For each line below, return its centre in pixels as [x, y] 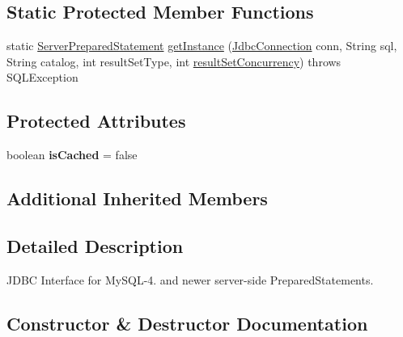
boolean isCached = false [72, 155]
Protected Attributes [96, 121]
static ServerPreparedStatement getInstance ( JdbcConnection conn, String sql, [202, 46]
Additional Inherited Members [137, 198]
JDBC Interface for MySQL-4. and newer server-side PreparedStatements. [190, 279]
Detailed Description [95, 245]
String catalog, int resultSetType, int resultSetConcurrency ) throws [174, 61]
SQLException [42, 77]
